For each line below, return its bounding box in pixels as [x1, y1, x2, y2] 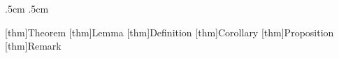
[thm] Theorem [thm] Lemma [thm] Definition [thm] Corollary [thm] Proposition [5, 24, 334, 39]
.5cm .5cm [5, 1, 49, 15]
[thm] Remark [5, 38, 62, 53]
